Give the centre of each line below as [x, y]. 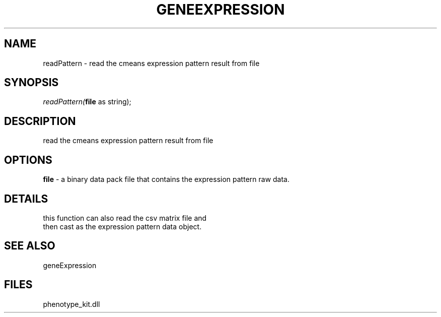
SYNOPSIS [31, 83]
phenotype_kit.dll [71, 304]
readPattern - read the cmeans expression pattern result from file [151, 63]
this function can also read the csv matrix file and [125, 218]
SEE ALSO [30, 246]
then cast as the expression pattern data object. [122, 226]
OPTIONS [28, 160]
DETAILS [26, 199]
